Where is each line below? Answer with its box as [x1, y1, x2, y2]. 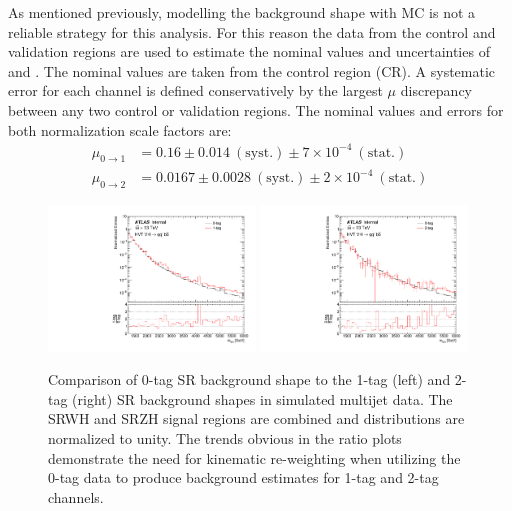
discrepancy [400, 80, 473, 101]
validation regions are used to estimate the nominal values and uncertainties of [8, 41, 490, 62]
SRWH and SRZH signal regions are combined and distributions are [48, 408, 465, 429]
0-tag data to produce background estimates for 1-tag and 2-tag [48, 467, 439, 488]
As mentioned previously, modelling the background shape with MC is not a [8, 2, 476, 22]
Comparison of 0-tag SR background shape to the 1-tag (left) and [48, 369, 451, 390]
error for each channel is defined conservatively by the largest [8, 80, 383, 101]
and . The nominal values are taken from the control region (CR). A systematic [8, 60, 496, 81]
